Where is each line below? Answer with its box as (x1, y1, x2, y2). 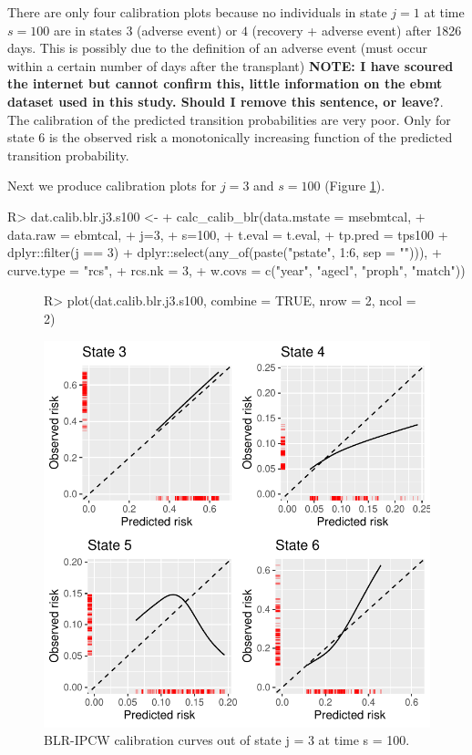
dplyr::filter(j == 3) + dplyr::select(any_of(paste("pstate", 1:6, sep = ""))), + (7, 243, 442, 262)
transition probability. (7, 145, 129, 164)
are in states (53, 20, 122, 39)
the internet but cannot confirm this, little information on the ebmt (7, 74, 443, 93)
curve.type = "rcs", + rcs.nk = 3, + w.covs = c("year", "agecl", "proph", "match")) (7, 260, 466, 279)
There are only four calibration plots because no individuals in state (7, 3, 387, 21)
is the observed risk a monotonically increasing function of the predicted (48, 128, 453, 147)
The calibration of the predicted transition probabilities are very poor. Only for (7, 109, 451, 129)
